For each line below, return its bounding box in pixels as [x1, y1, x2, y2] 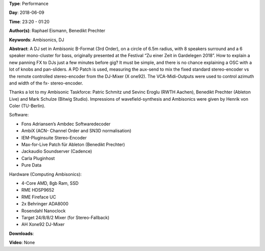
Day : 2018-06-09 [9, 10, 45, 16]
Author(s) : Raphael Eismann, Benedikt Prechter [9, 28, 106, 34]
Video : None [9, 240, 35, 246]
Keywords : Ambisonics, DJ [9, 37, 65, 43]
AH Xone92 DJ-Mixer [21, 222, 65, 227]
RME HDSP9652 [21, 187, 54, 193]
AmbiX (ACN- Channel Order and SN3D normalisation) [21, 128, 132, 134]
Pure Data [21, 162, 42, 168]
